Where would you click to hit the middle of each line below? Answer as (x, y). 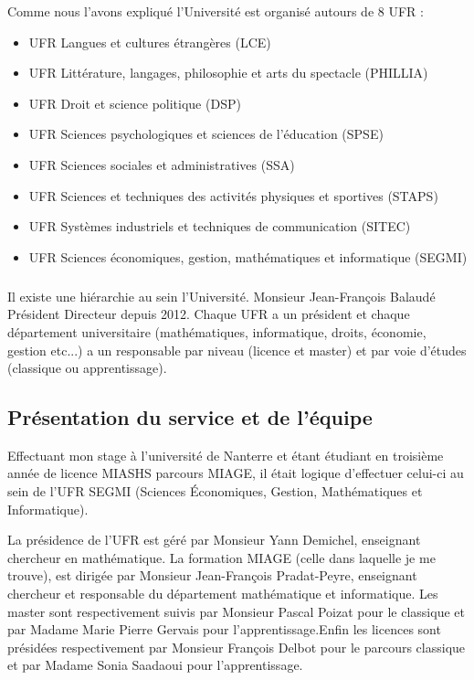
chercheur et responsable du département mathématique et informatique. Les (223, 594)
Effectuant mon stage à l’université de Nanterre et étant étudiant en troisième (226, 455)
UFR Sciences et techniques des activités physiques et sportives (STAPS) (233, 195)
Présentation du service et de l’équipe (190, 417)
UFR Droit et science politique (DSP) (135, 103)
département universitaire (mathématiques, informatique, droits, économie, (217, 331)
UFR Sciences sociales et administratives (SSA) (162, 164)
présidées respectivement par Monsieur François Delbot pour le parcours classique (237, 647)
